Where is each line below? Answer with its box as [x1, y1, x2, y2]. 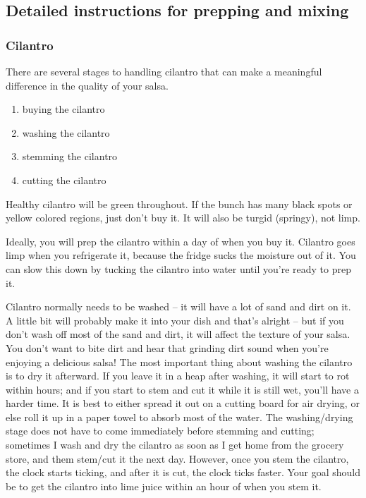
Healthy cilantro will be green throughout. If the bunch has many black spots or [6, 196, 353, 211]
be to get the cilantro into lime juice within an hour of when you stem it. [6, 478, 322, 493]
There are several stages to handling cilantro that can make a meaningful [6, 64, 322, 78]
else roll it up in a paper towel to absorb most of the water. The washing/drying [6, 409, 353, 424]
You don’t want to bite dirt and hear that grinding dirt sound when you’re [6, 340, 329, 355]
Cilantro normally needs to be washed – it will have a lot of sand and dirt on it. [6, 299, 351, 314]
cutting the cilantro [22, 172, 106, 187]
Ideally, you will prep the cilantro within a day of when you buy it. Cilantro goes [6, 233, 355, 248]
